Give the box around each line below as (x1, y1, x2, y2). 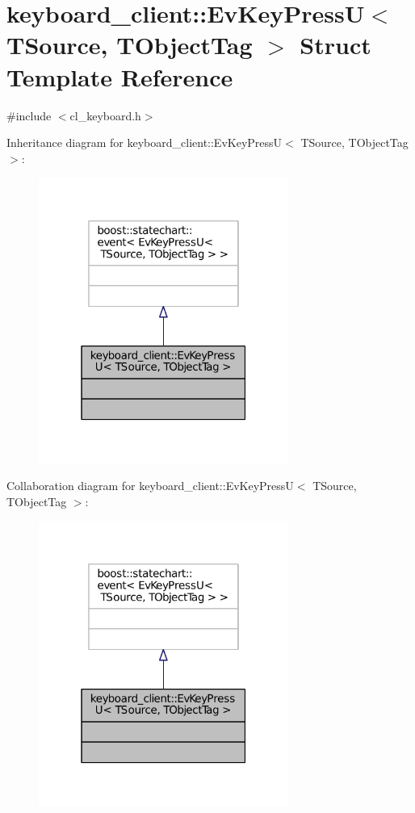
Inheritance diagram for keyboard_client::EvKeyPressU (6, 134, 283, 151)
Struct (300, 28, 371, 61)
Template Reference (6, 60, 233, 93)
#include (6, 107, 52, 124)
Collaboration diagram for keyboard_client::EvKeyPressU (6, 477, 294, 494)
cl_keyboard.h (69, 107, 141, 124)
